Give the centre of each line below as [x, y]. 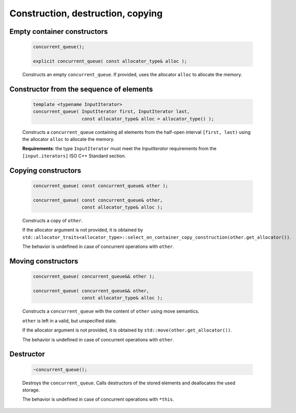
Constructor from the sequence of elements [81, 89]
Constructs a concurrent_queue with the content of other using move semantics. [111, 311]
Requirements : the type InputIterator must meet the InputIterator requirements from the [120, 149]
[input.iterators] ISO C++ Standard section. [74, 156]
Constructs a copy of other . [52, 221]
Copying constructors [45, 170]
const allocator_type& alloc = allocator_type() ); [148, 119]
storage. [31, 390]
